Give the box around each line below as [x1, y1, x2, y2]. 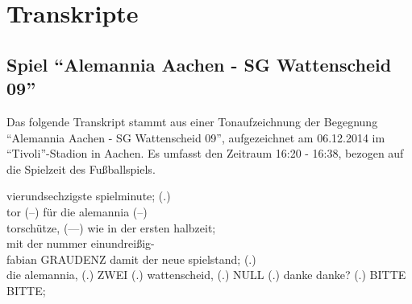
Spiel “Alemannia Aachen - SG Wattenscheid [6, 51, 392, 76]
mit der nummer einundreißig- [6, 235, 155, 252]
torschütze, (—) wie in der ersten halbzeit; [6, 219, 216, 236]
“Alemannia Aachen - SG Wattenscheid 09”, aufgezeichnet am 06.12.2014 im [6, 129, 385, 146]
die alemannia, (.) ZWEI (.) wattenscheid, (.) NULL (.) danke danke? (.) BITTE [6, 266, 406, 283]
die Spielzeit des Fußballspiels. [6, 160, 156, 177]
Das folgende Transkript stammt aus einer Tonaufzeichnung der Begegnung [6, 113, 378, 129]
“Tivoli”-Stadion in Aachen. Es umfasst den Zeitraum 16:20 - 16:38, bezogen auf [6, 145, 404, 162]
